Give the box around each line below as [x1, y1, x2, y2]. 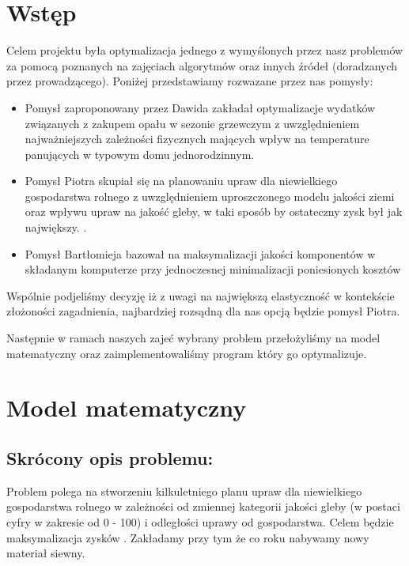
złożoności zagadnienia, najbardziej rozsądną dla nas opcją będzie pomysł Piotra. [6, 303, 400, 319]
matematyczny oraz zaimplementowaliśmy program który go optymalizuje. [6, 345, 367, 361]
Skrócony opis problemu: [6, 445, 214, 470]
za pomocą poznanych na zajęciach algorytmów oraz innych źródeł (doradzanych [6, 57, 398, 74]
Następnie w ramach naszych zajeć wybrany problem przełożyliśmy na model [6, 330, 381, 346]
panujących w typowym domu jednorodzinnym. [25, 145, 255, 162]
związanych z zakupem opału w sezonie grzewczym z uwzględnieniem [25, 115, 360, 131]
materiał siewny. [6, 545, 85, 561]
